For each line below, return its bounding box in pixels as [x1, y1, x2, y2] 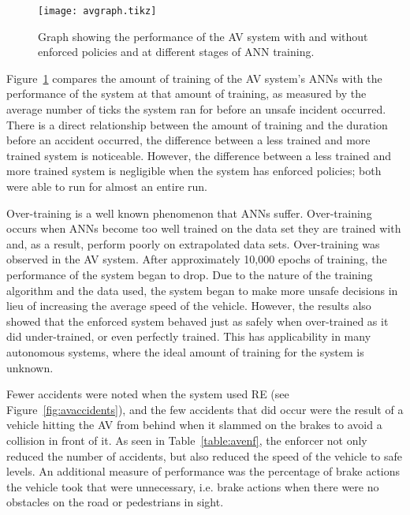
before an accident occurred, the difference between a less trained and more [6, 132, 371, 148]
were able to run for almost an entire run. [6, 178, 207, 194]
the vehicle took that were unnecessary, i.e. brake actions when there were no [6, 478, 379, 494]
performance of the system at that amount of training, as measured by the [6, 85, 367, 102]
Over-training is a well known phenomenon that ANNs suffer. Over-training [6, 204, 372, 221]
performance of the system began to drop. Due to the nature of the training [6, 266, 373, 282]
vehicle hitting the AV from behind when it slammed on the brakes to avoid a [6, 416, 382, 433]
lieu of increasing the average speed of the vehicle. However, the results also [6, 297, 371, 314]
